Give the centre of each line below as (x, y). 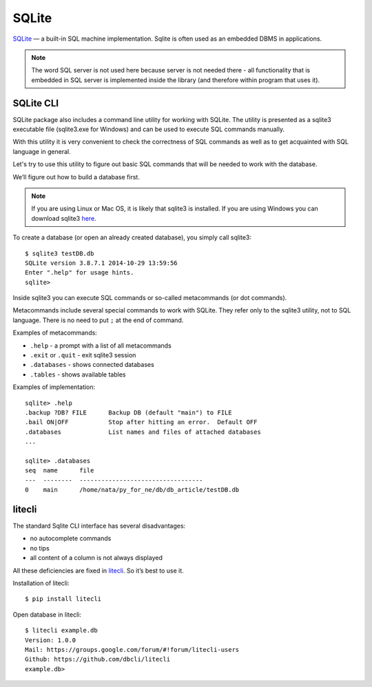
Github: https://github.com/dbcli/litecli (98, 659)
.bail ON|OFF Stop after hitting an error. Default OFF (141, 422)
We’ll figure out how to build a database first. (76, 177)
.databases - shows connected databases (92, 365)
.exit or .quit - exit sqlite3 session (83, 355)
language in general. (42, 151)
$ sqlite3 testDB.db (60, 253)
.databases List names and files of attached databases (143, 432)
